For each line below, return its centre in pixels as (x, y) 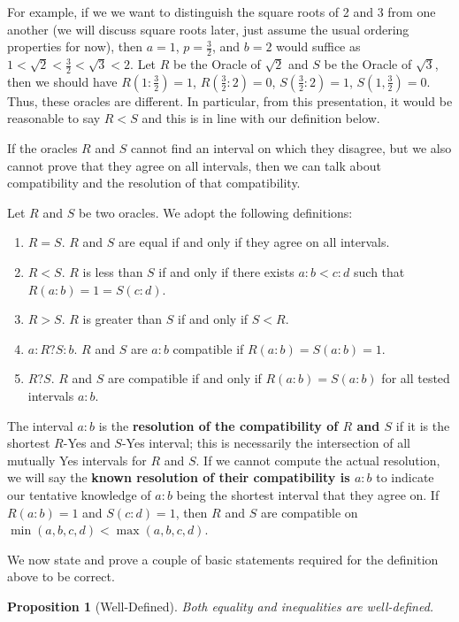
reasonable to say (54, 118)
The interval (40, 425)
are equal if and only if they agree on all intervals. (254, 242)
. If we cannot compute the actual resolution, (318, 460)
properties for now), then (75, 46)
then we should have (62, 81)
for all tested (416, 378)
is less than (113, 272)
